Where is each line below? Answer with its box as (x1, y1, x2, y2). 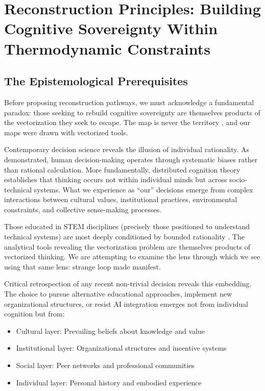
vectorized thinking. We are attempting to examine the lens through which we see (4, 251, 260, 262)
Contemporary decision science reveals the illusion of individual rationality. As (4, 144, 250, 155)
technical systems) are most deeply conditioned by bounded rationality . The (4, 231, 245, 242)
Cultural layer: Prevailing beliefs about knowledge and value (16, 325, 205, 336)
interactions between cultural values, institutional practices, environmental (4, 194, 237, 205)
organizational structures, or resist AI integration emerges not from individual (4, 298, 248, 309)
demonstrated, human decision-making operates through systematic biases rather (4, 154, 258, 164)
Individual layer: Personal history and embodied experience (16, 377, 202, 387)
